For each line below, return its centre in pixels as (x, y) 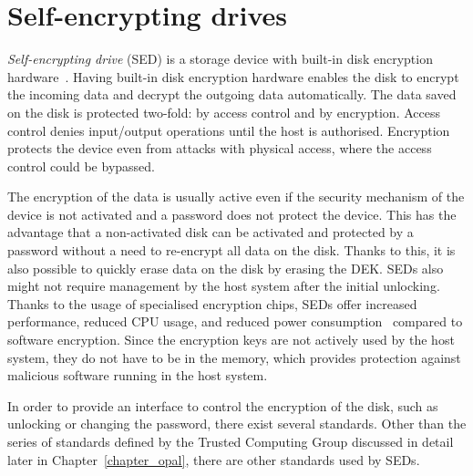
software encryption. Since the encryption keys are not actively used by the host (231, 340)
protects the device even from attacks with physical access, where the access (220, 148)
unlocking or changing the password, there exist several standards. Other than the (237, 424)
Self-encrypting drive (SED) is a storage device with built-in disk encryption (220, 59)
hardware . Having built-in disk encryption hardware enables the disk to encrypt (233, 76)
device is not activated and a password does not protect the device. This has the (232, 214)
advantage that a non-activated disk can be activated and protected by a (211, 232)
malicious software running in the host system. (138, 375)
